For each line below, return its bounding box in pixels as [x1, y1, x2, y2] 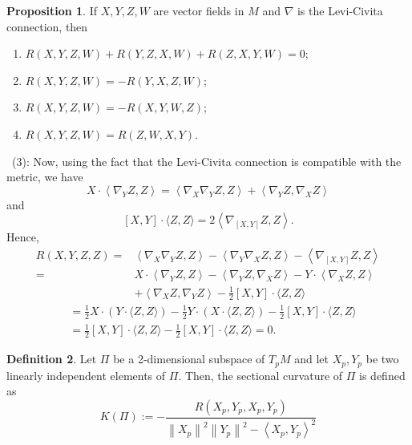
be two [366, 350, 399, 367]
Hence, [6, 229, 39, 245]
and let [294, 350, 329, 367]
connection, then [6, 18, 88, 34]
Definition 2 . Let [6, 350, 97, 367]
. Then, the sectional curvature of [178, 366, 343, 383]
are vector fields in [153, 2, 244, 18]
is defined [359, 366, 406, 383]
